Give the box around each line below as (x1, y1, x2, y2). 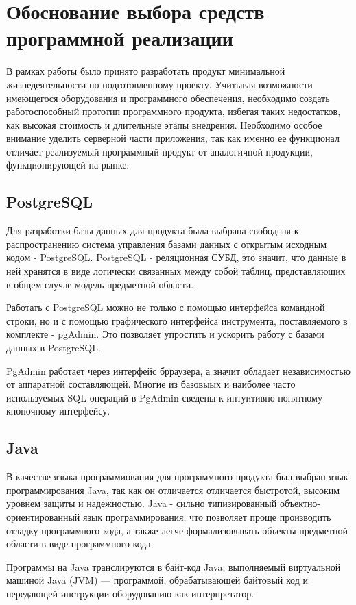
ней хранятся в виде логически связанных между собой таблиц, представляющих (6, 264, 346, 278)
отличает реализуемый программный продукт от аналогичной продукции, (6, 144, 313, 158)
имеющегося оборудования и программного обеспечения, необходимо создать (6, 90, 330, 105)
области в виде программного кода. (6, 536, 154, 551)
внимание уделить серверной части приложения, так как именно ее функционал (6, 131, 340, 145)
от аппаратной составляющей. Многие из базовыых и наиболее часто (6, 377, 296, 391)
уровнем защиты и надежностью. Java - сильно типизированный (6, 496, 277, 510)
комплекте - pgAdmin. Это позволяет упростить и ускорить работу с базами (6, 327, 324, 341)
